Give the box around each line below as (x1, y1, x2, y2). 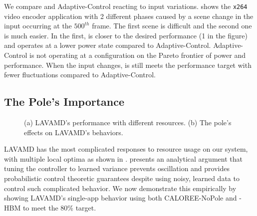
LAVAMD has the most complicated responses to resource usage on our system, (4, 144, 248, 154)
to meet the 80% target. (22, 202, 96, 213)
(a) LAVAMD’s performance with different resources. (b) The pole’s (24, 117, 232, 128)
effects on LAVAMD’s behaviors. (24, 127, 123, 137)
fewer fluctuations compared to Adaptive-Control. (4, 69, 156, 80)
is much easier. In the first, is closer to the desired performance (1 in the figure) (4, 30, 248, 40)
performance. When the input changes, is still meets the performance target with (4, 59, 252, 70)
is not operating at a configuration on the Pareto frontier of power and (29, 50, 246, 60)
